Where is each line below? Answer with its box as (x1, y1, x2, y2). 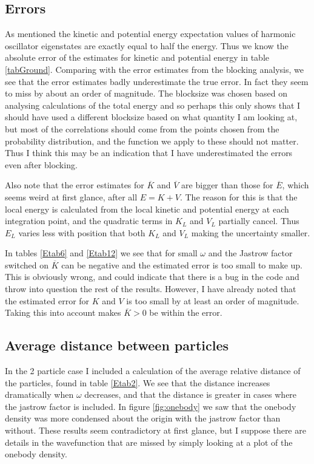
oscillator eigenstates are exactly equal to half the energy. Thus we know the (5, 39, 289, 52)
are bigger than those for (181, 179, 273, 191)
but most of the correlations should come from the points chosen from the (5, 122, 279, 135)
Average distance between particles (5, 336, 229, 355)
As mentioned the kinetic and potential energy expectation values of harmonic (5, 27, 296, 40)
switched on (5, 258, 49, 271)
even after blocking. (5, 158, 78, 171)
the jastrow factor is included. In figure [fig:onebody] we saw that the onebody (5, 400, 296, 412)
